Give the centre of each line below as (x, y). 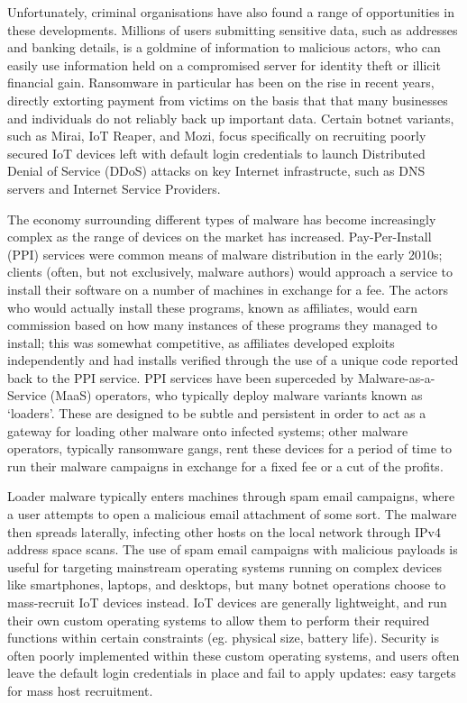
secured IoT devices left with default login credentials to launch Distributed (216, 153)
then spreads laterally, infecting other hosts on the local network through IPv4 (224, 531)
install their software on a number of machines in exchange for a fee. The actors (228, 289)
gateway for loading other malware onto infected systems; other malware (208, 430)
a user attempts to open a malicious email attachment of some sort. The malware (232, 514)
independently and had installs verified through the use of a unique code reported (233, 360)
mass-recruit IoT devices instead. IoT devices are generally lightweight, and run (227, 602)
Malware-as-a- (396, 377)
